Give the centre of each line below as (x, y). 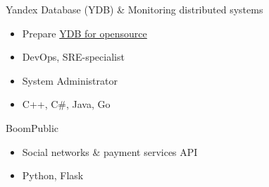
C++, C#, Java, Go (66, 104)
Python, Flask (53, 175)
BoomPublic (32, 127)
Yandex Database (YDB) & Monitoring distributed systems (134, 9)
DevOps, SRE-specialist (73, 57)
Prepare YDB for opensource (85, 33)
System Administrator (70, 80)
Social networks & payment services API (110, 151)
